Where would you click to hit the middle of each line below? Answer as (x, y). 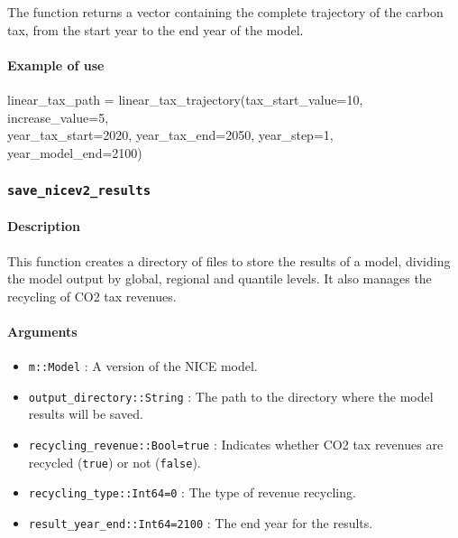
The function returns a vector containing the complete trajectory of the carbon (225, 12)
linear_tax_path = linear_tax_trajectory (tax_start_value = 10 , (185, 99)
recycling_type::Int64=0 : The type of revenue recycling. (192, 492)
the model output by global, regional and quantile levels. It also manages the (220, 278)
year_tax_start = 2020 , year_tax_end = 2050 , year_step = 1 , (170, 135)
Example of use (56, 65)
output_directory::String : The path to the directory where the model (231, 396)
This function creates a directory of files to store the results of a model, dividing (229, 260)
